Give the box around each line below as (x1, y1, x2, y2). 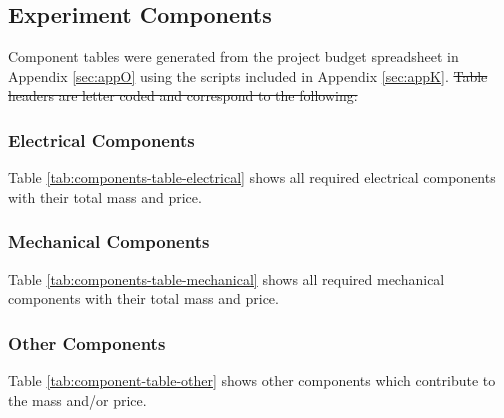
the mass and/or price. (8, 389, 147, 410)
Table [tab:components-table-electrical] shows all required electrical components (8, 167, 496, 188)
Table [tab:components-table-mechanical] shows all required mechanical (8, 268, 445, 289)
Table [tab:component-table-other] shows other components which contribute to (8, 370, 496, 391)
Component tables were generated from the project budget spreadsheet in (8, 46, 459, 67)
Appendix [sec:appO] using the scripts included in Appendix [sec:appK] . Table (8, 65, 488, 86)
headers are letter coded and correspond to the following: (8, 85, 358, 106)
